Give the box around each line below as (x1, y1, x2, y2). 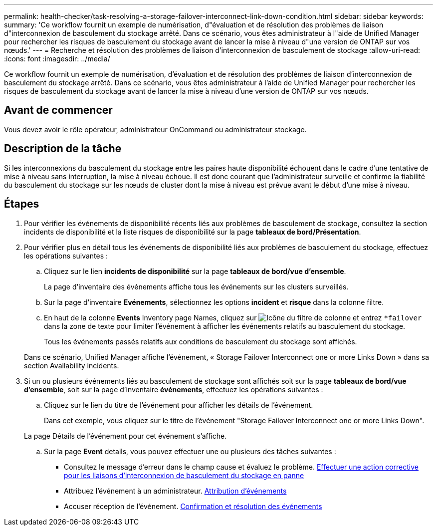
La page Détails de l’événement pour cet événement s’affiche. (24, 431, 227, 440)
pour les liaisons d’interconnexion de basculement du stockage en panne (64, 471, 304, 480)
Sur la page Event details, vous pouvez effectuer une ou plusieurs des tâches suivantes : (44, 447, 336, 456)
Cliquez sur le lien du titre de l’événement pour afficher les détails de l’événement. (44, 400, 313, 409)
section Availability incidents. (24, 361, 119, 370)
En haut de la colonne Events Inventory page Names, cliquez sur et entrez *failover (44, 313, 422, 322)
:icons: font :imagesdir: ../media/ (4, 54, 110, 63)
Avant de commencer (4, 104, 113, 117)
